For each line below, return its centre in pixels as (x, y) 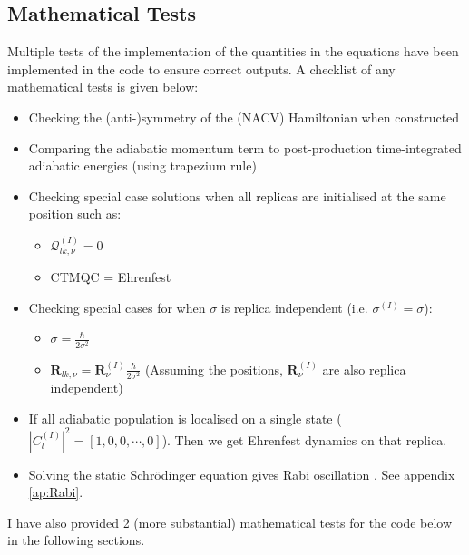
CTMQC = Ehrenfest (111, 277)
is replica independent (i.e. (294, 307)
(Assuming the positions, (214, 369)
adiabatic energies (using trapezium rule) (142, 166)
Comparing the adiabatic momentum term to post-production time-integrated (245, 147)
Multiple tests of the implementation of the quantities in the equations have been (233, 51)
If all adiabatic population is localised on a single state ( (185, 418)
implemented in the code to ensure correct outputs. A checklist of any (201, 68)
